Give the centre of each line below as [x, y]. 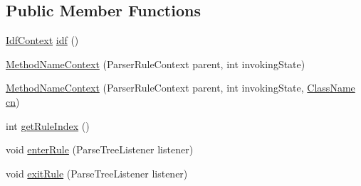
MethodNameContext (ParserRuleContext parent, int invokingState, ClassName [180, 88]
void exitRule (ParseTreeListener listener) [97, 173]
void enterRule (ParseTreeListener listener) [100, 149]
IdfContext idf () [42, 40]
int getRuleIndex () [48, 125]
